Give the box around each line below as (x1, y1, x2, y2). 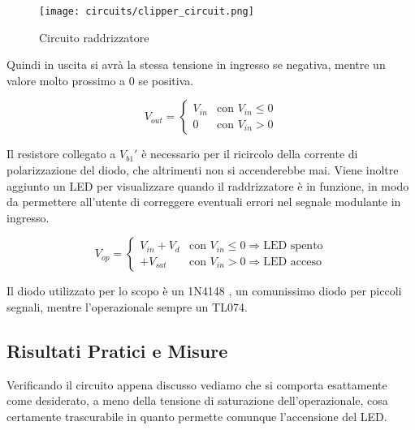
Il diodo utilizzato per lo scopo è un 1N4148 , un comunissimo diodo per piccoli (6, 282, 402, 299)
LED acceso (263, 256, 322, 268)
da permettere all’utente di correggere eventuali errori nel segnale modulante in (6, 193, 401, 210)
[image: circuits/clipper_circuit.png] (39, 6, 254, 17)
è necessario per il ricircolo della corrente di (141, 145, 358, 162)
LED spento (263, 240, 323, 252)
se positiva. (138, 71, 194, 88)
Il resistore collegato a (6, 145, 116, 162)
